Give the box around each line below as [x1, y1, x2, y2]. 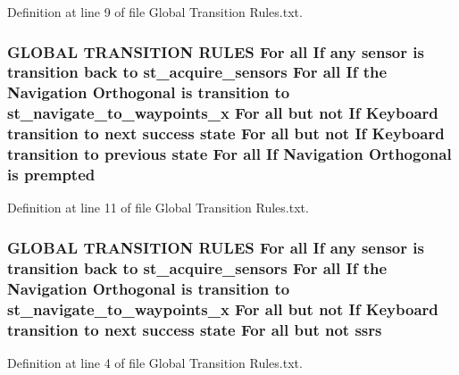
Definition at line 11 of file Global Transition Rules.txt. [7, 198, 309, 217]
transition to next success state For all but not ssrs [7, 318, 382, 340]
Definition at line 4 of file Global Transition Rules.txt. [7, 353, 303, 371]
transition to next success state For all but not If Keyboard [7, 122, 445, 145]
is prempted [7, 163, 96, 186]
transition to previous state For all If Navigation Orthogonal [7, 143, 452, 165]
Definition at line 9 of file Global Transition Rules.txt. [7, 3, 303, 21]
